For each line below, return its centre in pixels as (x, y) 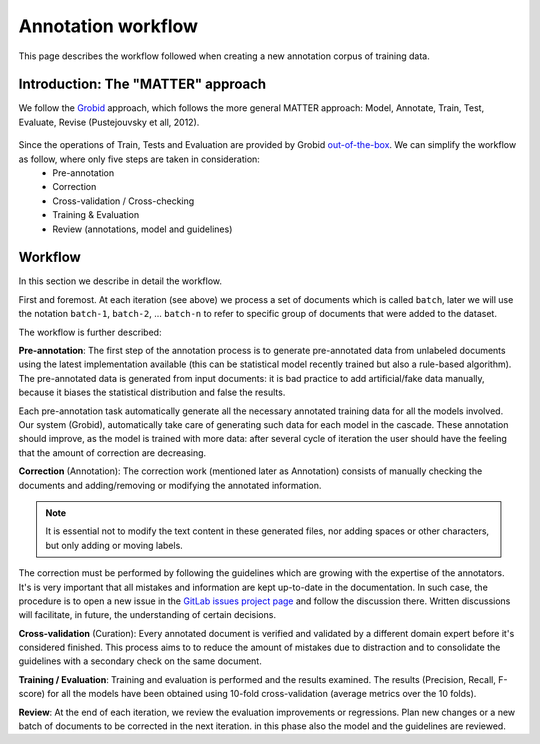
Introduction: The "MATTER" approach (142, 84)
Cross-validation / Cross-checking (123, 201)
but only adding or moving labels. (114, 545)
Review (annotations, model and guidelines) (142, 229)
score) (31, 694)
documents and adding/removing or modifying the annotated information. (170, 485)
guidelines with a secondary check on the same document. (140, 661)
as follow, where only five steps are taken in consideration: (139, 159)
